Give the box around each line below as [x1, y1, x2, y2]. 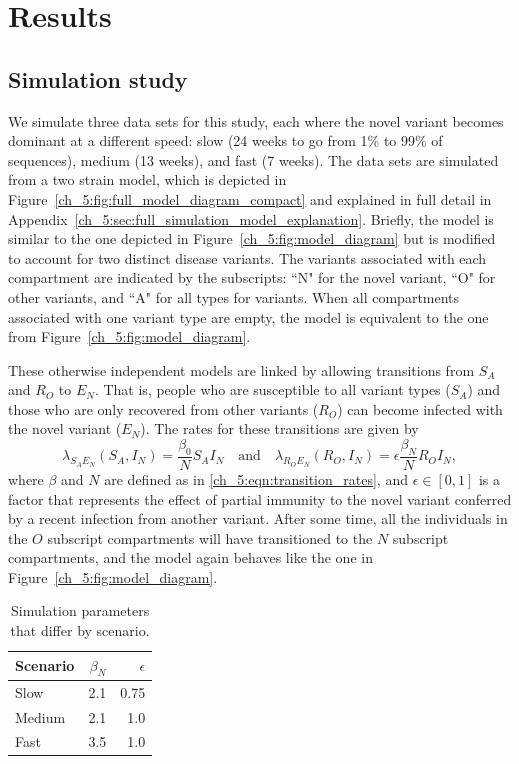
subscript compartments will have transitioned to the [47, 527, 373, 548]
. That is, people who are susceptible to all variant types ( [94, 379, 451, 400]
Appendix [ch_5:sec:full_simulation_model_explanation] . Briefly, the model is [8, 208, 494, 229]
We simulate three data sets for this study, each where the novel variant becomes [8, 110, 504, 131]
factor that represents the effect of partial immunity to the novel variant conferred [8, 488, 512, 509]
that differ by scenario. [10, 620, 150, 641]
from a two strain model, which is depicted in [8, 169, 287, 190]
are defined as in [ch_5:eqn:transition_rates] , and [104, 468, 408, 489]
